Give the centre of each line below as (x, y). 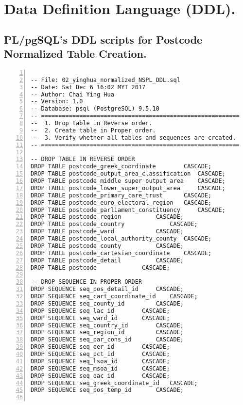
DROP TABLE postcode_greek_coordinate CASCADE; (121, 167)
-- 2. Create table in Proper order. (93, 130)
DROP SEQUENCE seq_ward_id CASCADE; (100, 318)
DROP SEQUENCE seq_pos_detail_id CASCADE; (107, 289)
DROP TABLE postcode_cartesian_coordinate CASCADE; (121, 253)
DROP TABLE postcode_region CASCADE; (107, 217)
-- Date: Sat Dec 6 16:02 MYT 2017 (88, 87)
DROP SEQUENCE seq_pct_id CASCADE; (100, 354)
